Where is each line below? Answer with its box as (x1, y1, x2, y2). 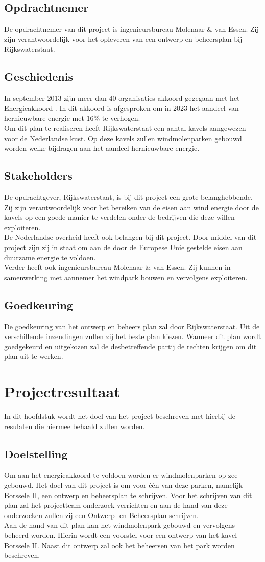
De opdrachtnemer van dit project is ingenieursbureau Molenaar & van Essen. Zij (4, 24, 259, 34)
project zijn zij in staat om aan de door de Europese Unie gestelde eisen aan (4, 241, 243, 252)
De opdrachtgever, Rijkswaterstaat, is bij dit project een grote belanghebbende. (4, 191, 253, 202)
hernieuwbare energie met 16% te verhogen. (4, 113, 140, 123)
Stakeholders (4, 168, 73, 184)
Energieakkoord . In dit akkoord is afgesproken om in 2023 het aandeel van (4, 102, 239, 113)
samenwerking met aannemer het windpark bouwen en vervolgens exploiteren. (4, 272, 248, 282)
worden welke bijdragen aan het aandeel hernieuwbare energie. (4, 143, 200, 153)
